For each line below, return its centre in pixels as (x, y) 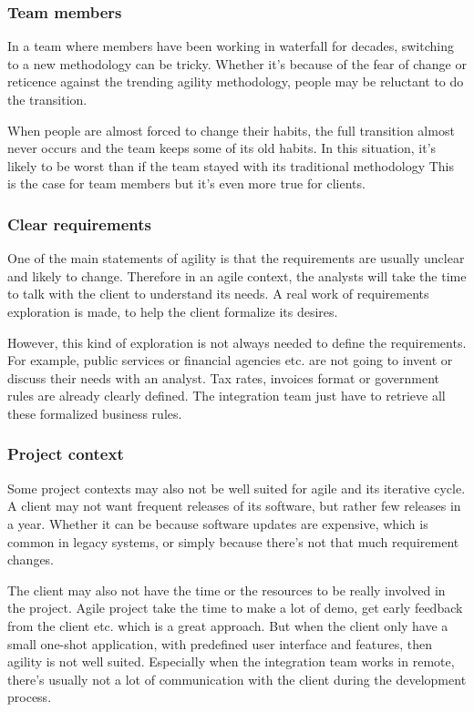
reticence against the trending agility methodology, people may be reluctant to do (236, 81)
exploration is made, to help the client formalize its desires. (173, 311)
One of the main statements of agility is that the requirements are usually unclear (236, 258)
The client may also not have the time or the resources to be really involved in (227, 590)
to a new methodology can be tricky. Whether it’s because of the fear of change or (237, 63)
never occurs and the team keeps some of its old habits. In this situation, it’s (222, 148)
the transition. (47, 99)
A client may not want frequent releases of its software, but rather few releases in (234, 506)
